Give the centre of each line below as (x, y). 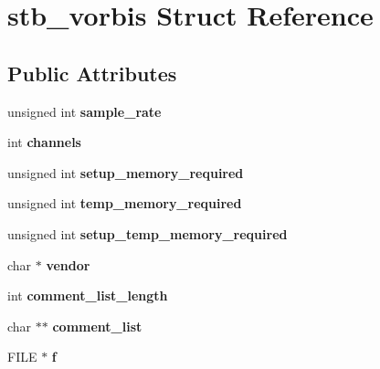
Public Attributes (92, 73)
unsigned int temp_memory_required (125, 203)
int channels (44, 142)
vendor (68, 264)
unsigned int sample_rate (84, 111)
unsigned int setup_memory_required (126, 172)
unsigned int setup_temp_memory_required (148, 233)
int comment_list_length (88, 295)
